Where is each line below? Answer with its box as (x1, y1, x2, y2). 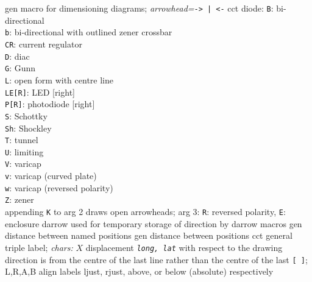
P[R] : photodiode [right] (5, 97, 95, 110)
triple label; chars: (5, 241, 73, 253)
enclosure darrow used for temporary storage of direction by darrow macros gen (5, 217, 302, 230)
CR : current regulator (5, 37, 82, 50)
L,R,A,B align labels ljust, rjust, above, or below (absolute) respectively (5, 265, 274, 278)
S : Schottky (5, 109, 48, 122)
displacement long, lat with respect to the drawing (85, 241, 283, 253)
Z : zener (5, 193, 34, 206)
